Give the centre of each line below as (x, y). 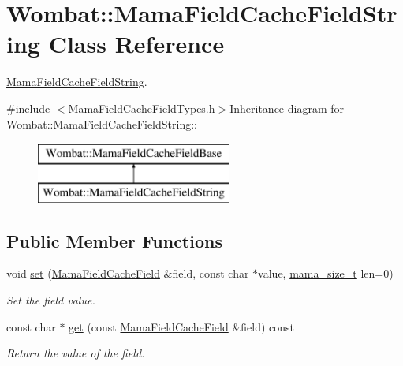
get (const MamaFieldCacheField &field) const (182, 326)
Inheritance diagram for (287, 108)
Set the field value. (51, 300)
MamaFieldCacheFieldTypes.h (142, 108)
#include (28, 108)
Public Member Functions (114, 240)
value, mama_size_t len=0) (326, 273)
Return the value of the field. (76, 353)
